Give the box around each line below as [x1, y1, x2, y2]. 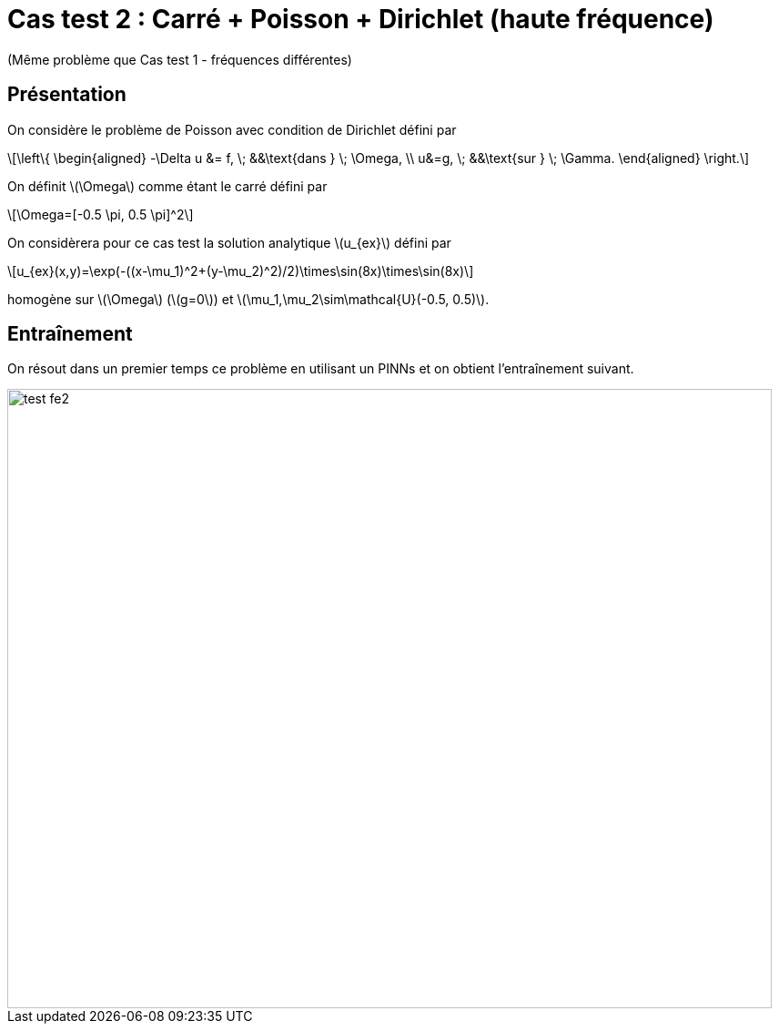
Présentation [7, 83, 126, 107]
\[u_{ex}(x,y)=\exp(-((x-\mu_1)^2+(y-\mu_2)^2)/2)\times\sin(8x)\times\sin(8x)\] [7, 262, 474, 279]
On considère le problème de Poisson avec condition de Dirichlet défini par [7, 121, 457, 138]
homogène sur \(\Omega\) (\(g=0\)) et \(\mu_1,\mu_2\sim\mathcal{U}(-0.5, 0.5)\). [7, 291, 490, 307]
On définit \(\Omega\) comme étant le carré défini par [7, 178, 328, 194]
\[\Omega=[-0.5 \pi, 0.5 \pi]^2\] [7, 206, 194, 222]
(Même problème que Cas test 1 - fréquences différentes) [7, 51, 352, 67]
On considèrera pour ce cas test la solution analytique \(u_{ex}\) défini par [7, 234, 451, 250]
